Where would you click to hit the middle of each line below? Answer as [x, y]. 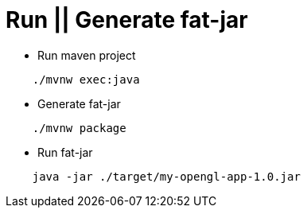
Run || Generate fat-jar [127, 20]
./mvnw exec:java [86, 79]
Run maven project [87, 55]
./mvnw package [79, 128]
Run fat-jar [65, 152]
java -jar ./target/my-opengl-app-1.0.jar [166, 176]
